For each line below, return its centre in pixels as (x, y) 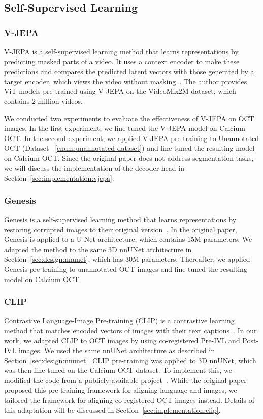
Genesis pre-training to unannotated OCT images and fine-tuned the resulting (126, 269)
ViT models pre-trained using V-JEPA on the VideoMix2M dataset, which (120, 91)
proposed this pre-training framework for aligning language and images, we (121, 390)
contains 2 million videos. (43, 101)
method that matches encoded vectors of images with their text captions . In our (130, 330)
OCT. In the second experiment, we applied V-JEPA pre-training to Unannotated (132, 138)
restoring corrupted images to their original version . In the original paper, (121, 229)
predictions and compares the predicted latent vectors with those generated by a (129, 71)
